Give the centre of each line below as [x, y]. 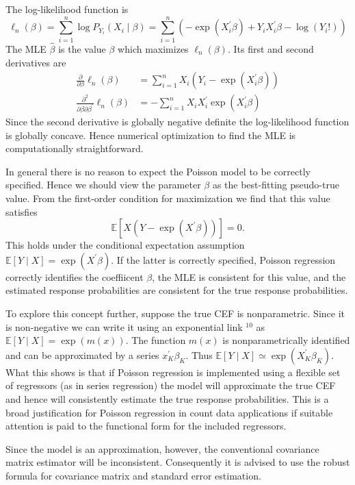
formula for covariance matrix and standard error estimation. [133, 475]
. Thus [199, 355]
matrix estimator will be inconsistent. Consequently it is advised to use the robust [178, 462]
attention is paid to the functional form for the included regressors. [146, 426]
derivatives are [36, 62]
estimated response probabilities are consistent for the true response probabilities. [177, 290]
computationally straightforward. [75, 148]
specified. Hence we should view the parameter [103, 185]
